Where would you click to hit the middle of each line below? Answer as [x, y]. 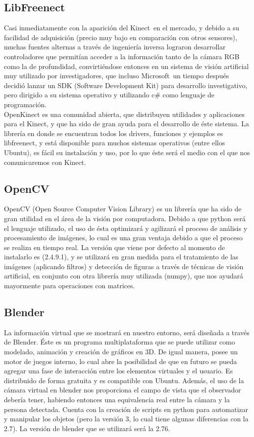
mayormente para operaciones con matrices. [69, 286]
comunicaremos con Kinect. [45, 162]
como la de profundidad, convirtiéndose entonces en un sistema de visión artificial [127, 66]
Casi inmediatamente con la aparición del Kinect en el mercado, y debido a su [122, 28]
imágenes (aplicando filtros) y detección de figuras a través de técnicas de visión [124, 266]
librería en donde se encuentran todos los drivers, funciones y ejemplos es [114, 133]
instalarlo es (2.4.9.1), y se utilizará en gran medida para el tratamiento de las [121, 257]
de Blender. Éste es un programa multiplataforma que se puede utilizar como [120, 342]
